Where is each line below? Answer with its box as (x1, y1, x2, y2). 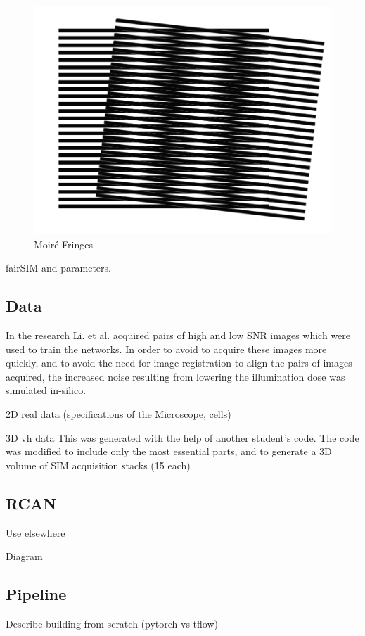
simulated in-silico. (6, 383, 87, 397)
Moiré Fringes (34, 236, 93, 251)
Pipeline (6, 583, 67, 605)
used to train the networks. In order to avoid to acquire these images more (6, 341, 327, 356)
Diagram (6, 549, 43, 564)
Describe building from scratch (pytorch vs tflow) (6, 616, 218, 630)
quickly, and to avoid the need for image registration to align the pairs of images (6, 355, 352, 370)
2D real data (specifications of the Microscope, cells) (6, 406, 231, 421)
